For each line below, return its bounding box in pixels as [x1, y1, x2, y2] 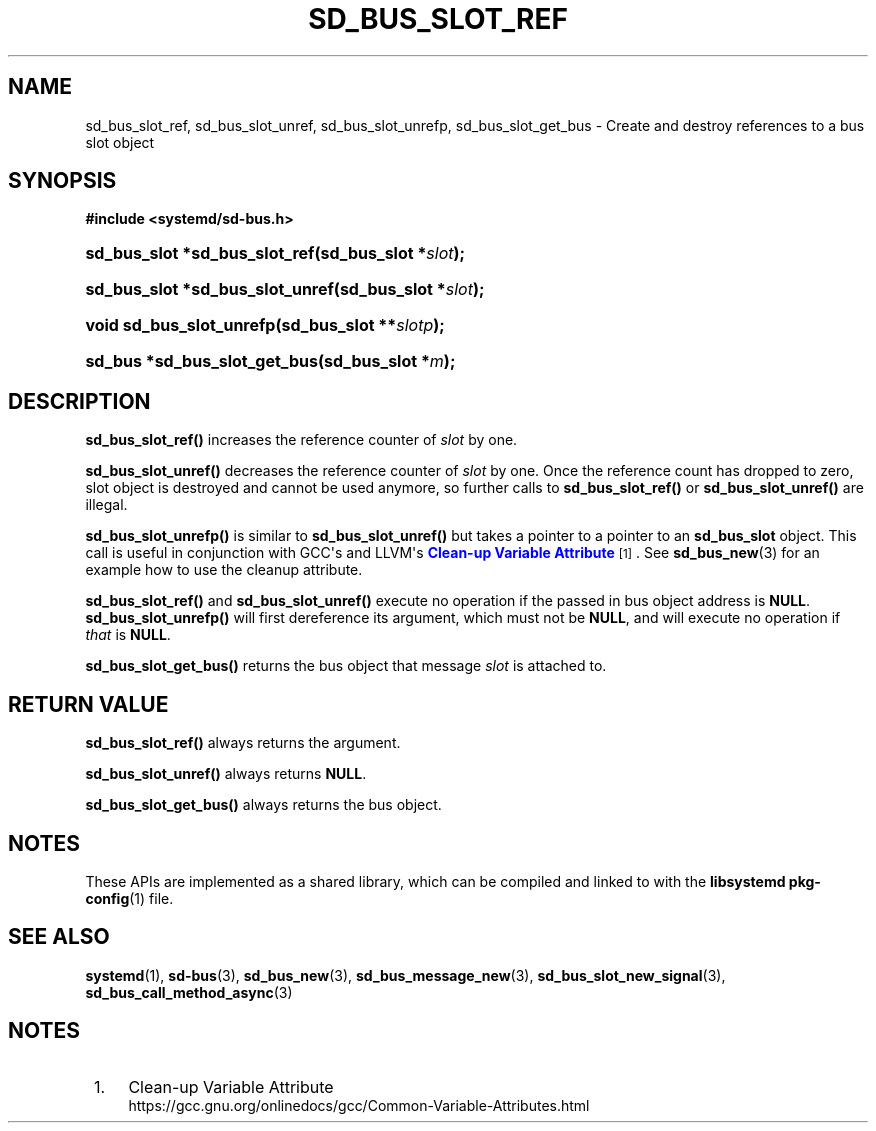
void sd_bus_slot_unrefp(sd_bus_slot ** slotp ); [85, 315, 445, 336]
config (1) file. [85, 889, 174, 907]
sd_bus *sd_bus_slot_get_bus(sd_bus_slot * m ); [85, 351, 456, 372]
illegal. [85, 496, 128, 514]
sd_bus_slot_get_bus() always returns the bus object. [85, 796, 442, 814]
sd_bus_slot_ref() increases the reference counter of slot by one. [85, 431, 518, 449]
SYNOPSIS [8, 168, 117, 194]
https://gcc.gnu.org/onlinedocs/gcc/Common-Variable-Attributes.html [128, 1096, 590, 1114]
